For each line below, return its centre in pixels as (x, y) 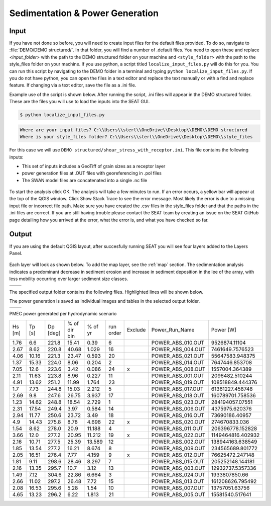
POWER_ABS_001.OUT (178, 376)
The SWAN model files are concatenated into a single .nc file (85, 180)
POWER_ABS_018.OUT (178, 395)
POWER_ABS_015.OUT (178, 461)
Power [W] (224, 329)
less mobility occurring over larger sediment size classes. (69, 279)
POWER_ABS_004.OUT (178, 349)
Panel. (16, 253)
